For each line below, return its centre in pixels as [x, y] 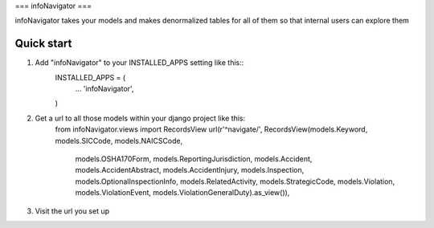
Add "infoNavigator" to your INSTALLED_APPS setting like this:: [139, 63]
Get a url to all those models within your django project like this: [140, 118]
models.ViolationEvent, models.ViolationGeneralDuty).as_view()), [182, 193]
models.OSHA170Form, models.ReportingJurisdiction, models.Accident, [194, 159]
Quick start [43, 44]
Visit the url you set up [72, 211]
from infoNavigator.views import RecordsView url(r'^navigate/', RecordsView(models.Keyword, [211, 129]
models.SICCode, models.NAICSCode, [119, 140]
